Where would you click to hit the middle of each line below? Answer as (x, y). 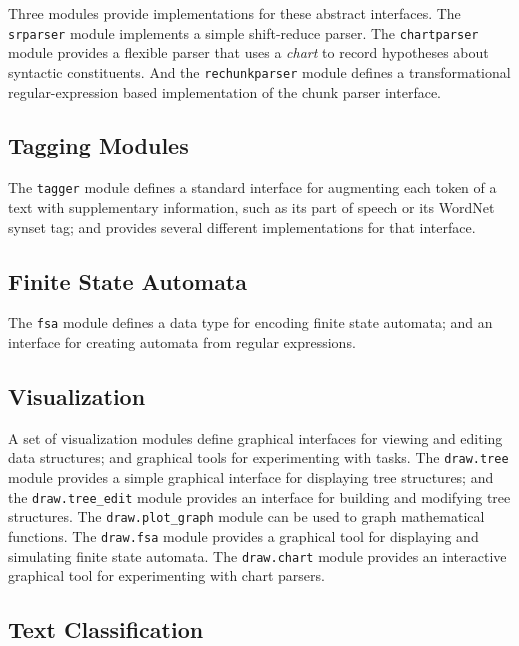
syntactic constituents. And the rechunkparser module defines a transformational (259, 71)
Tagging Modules (98, 145)
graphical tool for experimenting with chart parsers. (166, 575)
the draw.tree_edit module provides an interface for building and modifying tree (259, 496)
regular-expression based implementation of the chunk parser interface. (224, 91)
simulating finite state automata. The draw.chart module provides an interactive (257, 555)
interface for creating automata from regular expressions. (182, 342)
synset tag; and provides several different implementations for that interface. (242, 226)
